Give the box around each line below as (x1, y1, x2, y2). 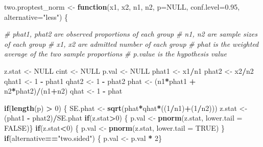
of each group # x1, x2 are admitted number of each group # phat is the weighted (4, 38, 259, 49)
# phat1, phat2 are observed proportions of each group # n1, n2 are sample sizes (4, 28, 257, 39)
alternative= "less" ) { (4, 11, 68, 22)
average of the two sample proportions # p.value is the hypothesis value (4, 48, 227, 59)
